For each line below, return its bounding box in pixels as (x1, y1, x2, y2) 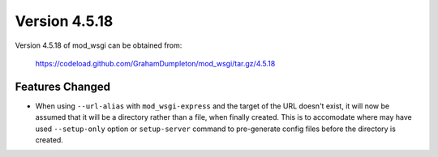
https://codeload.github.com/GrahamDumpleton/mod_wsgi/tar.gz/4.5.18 (35, 58, 276, 68)
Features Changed (15, 79, 111, 93)
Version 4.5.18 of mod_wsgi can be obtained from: (15, 40, 182, 50)
